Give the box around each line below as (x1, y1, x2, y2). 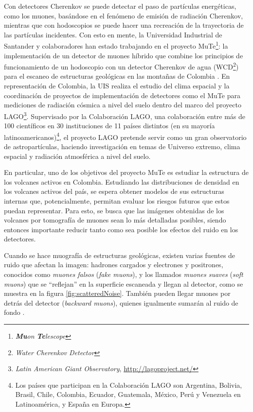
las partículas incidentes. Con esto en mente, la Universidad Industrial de (4, 29, 222, 39)
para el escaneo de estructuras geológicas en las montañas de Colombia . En (4, 71, 230, 81)
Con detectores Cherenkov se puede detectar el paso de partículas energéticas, (4, 1, 236, 11)
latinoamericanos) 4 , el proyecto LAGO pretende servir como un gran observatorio (4, 130, 247, 142)
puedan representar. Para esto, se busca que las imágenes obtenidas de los (4, 205, 224, 215)
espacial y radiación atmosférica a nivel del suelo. (4, 151, 151, 161)
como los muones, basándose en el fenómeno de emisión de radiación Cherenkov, (4, 10, 243, 20)
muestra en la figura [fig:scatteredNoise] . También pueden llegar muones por (4, 288, 231, 298)
